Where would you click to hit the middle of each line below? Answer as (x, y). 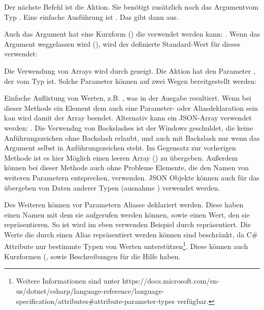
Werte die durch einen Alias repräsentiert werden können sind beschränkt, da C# (131, 234)
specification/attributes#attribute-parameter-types (95, 301)
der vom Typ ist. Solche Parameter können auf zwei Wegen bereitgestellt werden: (130, 81)
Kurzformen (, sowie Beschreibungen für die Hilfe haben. (92, 256)
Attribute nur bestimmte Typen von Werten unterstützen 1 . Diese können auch (126, 245)
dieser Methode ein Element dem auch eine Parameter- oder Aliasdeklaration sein (131, 107)
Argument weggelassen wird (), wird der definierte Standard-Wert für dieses (122, 43)
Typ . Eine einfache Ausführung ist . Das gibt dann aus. (91, 17)
